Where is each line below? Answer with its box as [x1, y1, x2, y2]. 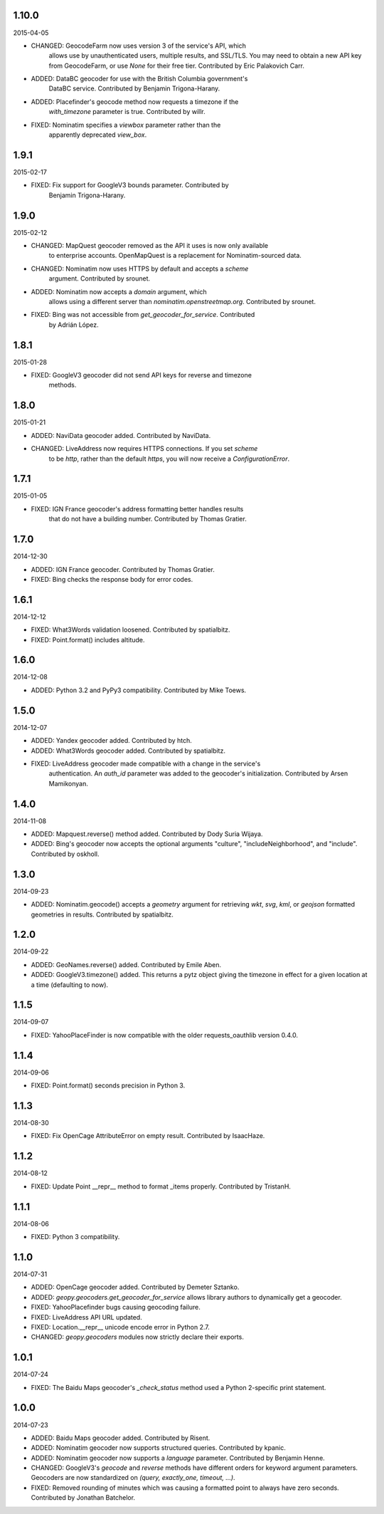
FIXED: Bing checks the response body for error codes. [31, 575, 193, 583]
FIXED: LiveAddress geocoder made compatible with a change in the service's [31, 759, 261, 768]
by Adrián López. [48, 320, 99, 329]
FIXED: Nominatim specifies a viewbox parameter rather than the [31, 120, 221, 129]
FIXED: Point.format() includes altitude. [31, 635, 145, 644]
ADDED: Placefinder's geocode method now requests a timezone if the [31, 97, 239, 106]
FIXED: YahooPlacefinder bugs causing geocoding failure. [31, 1303, 201, 1312]
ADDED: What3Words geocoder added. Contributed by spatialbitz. [31, 746, 225, 755]
